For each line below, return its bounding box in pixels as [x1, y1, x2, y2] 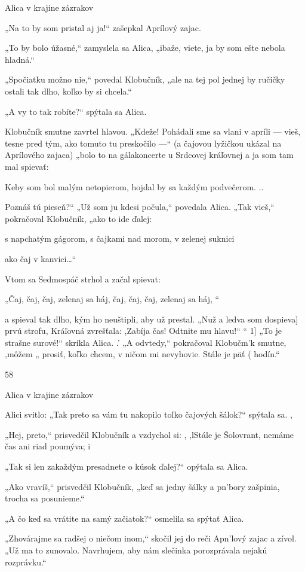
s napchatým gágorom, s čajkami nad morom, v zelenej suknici [5, 232, 235, 245]
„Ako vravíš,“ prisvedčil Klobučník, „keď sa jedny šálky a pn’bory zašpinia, [5, 480, 280, 492]
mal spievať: [5, 160, 49, 172]
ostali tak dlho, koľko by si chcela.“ [5, 84, 132, 97]
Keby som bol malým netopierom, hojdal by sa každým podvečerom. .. [5, 180, 264, 193]
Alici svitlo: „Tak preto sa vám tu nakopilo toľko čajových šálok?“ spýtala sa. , [5, 408, 292, 421]
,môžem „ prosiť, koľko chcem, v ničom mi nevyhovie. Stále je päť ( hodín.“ [5, 348, 280, 360]
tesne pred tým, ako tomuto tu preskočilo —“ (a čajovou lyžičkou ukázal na [5, 136, 282, 149]
